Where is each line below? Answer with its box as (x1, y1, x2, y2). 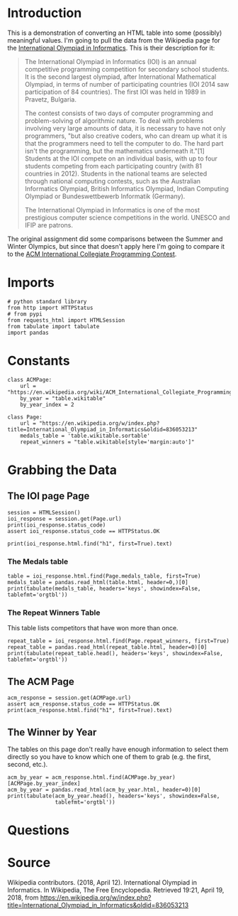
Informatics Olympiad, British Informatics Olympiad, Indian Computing (24, 184, 229, 193)
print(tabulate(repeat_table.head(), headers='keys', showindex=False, (7, 650, 223, 657)
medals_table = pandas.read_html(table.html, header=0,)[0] (7, 579, 189, 586)
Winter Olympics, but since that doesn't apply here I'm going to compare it (7, 242, 225, 250)
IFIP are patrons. (24, 220, 73, 229)
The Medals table (7, 556, 69, 566)
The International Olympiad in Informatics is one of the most (24, 205, 200, 214)
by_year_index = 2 (20, 401, 74, 408)
